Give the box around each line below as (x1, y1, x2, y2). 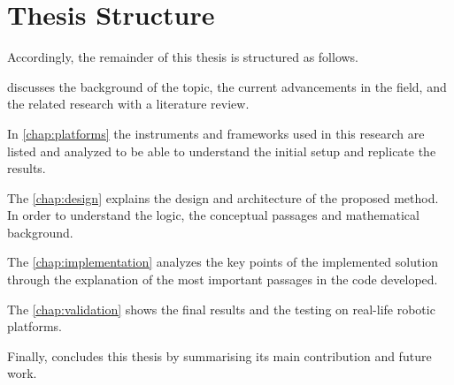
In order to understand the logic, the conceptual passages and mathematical (7, 206, 419, 224)
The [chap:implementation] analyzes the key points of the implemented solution (7, 253, 439, 271)
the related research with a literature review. (7, 94, 250, 113)
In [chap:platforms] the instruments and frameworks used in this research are (7, 124, 425, 142)
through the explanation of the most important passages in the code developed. (7, 270, 438, 289)
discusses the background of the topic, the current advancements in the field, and (7, 77, 447, 95)
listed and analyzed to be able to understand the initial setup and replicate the (7, 141, 436, 160)
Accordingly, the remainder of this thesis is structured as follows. (7, 48, 359, 66)
